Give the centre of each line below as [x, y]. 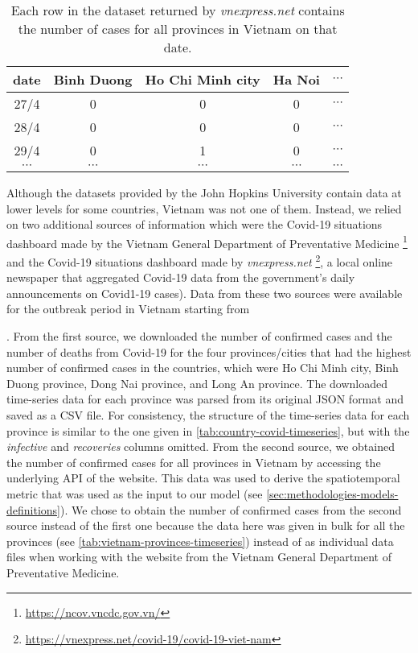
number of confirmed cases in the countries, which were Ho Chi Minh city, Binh [203, 368]
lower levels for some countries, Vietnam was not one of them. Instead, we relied [204, 208]
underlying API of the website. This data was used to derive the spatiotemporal [203, 478]
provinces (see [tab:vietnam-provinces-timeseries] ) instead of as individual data [200, 541]
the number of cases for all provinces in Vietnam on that [178, 29]
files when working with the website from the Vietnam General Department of [199, 557]
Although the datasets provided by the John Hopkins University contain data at [204, 192]
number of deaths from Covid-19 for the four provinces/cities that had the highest [209, 351]
